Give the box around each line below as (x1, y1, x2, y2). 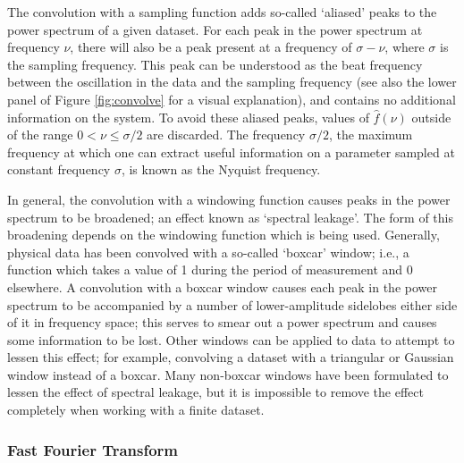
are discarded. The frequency (147, 125, 306, 144)
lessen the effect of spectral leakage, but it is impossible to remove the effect (7, 383, 424, 401)
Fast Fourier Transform (7, 438, 179, 460)
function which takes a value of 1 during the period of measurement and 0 (7, 260, 413, 279)
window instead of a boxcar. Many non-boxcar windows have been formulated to (7, 365, 449, 383)
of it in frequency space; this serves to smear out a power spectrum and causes (7, 313, 437, 332)
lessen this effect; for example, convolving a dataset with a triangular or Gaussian (7, 348, 454, 366)
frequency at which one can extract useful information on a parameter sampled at (7, 142, 455, 161)
